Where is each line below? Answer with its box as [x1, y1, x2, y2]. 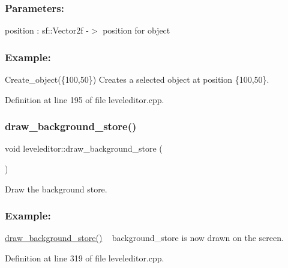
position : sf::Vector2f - [5, 24, 89, 37]
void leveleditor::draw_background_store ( [5, 142, 163, 155]
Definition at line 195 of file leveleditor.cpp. [5, 93, 164, 106]
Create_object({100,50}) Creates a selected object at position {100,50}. [5, 73, 269, 86]
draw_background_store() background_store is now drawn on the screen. [5, 231, 284, 244]
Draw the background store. [5, 182, 107, 195]
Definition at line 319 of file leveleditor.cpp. [5, 252, 164, 264]
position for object [103, 24, 170, 37]
